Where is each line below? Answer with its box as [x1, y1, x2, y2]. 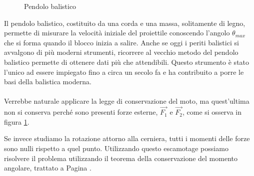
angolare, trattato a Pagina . [4, 163, 91, 173]
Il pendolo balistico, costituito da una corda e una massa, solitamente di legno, [4, 17, 245, 28]
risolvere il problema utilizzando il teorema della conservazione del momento [4, 153, 237, 163]
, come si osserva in [182, 107, 242, 117]
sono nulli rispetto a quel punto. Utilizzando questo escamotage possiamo [4, 143, 228, 153]
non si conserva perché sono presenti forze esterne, [4, 107, 158, 117]
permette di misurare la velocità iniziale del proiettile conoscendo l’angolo [4, 27, 230, 38]
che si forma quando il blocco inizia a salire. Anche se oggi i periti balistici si [4, 37, 239, 47]
